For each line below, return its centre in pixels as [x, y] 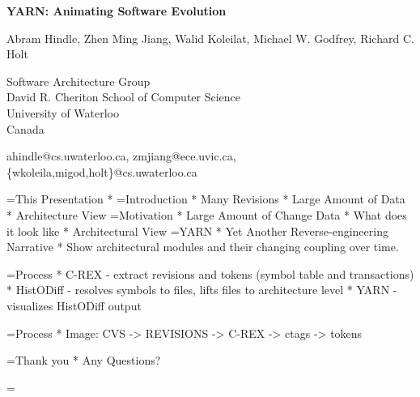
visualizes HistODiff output [74, 305]
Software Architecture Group [78, 81]
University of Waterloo [63, 112]
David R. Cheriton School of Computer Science [124, 97]
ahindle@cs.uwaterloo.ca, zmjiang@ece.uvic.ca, [121, 156]
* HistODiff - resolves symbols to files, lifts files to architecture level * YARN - [202, 290]
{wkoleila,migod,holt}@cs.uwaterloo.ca [102, 171]
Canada [25, 128]
